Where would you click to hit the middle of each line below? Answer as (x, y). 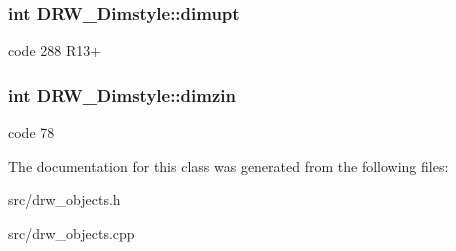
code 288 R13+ (55, 50)
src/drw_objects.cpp (71, 232)
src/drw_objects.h (64, 199)
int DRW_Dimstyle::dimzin (122, 94)
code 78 (31, 132)
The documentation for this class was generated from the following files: (228, 165)
